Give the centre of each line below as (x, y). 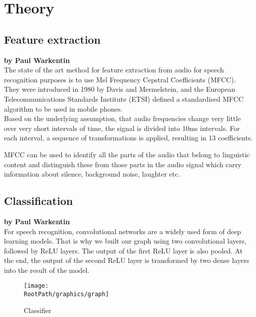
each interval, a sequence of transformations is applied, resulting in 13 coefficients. (128, 138)
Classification (39, 201)
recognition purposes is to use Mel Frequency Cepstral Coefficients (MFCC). (120, 79)
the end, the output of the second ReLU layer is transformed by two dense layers (127, 260)
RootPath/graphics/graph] (66, 294)
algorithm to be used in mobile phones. (63, 108)
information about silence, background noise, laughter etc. (92, 174)
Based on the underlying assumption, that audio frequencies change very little (123, 118)
